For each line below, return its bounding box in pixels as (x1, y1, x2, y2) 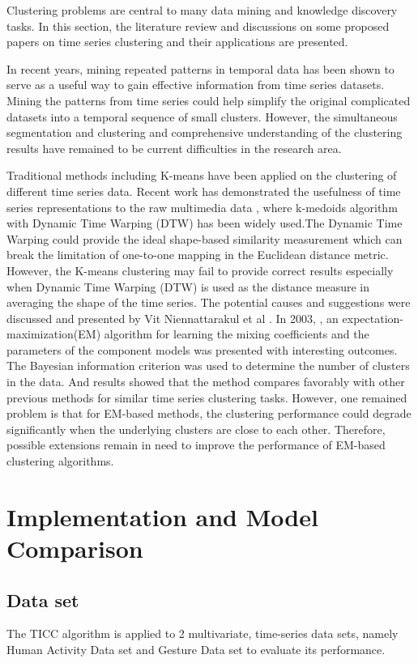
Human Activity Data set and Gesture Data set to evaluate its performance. (6, 640, 386, 657)
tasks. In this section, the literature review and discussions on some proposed (6, 17, 390, 34)
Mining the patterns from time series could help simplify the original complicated (6, 91, 411, 108)
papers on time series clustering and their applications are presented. (6, 33, 348, 50)
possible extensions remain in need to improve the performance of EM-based (6, 436, 386, 453)
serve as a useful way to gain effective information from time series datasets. (6, 76, 385, 93)
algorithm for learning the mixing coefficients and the (104, 325, 369, 342)
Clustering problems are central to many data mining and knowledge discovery (6, 2, 398, 18)
